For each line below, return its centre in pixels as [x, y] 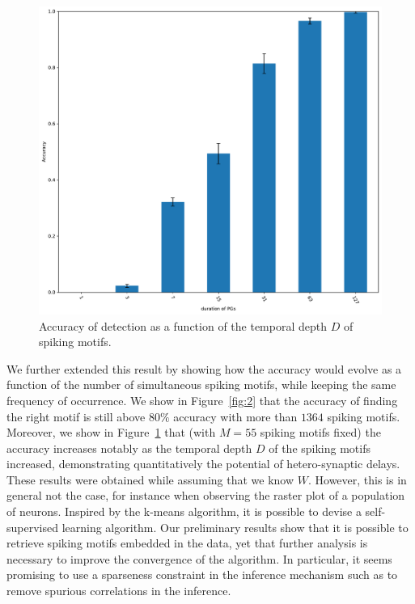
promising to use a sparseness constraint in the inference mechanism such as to [202, 574]
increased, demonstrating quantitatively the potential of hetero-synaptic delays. [203, 464]
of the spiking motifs [320, 448]
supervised [32, 527]
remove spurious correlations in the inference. [119, 591]
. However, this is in [357, 479]
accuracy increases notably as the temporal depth [129, 448]
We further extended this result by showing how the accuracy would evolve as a [204, 368]
